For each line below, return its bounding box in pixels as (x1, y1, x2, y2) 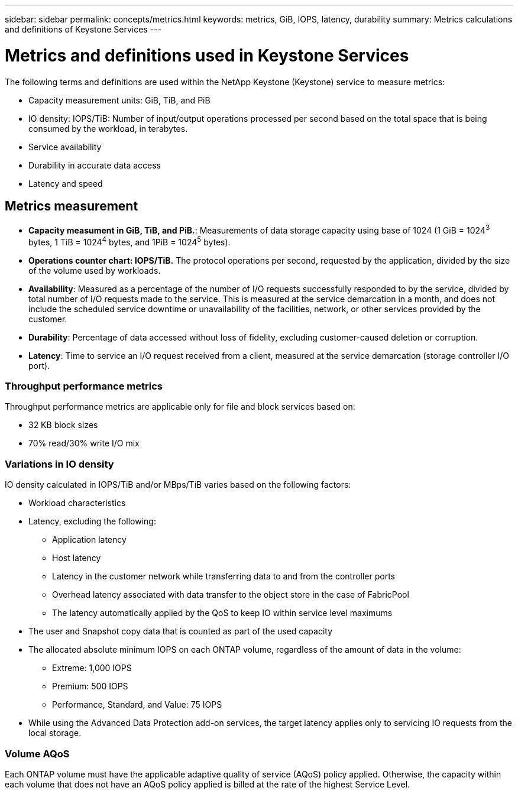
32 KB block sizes (28, 420, 98, 430)
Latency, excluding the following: (28, 516, 156, 527)
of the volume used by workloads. (28, 265, 161, 276)
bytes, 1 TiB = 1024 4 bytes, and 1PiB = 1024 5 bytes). (28, 235, 231, 247)
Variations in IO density (5, 458, 114, 470)
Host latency (52, 553, 101, 563)
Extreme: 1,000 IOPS (52, 663, 132, 673)
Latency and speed (28, 178, 103, 189)
